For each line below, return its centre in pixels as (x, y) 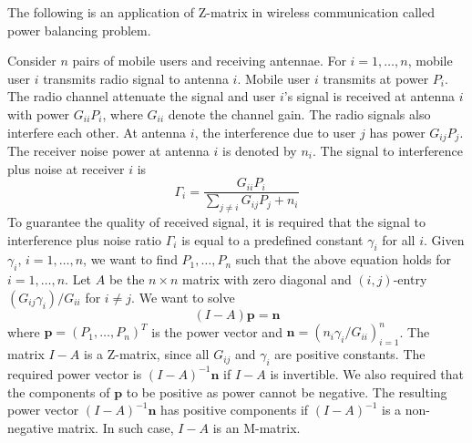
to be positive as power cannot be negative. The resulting (287, 391)
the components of (59, 391)
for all (399, 239)
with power (39, 113)
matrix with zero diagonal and (267, 279)
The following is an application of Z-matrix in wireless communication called (221, 12)
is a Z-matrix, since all (147, 354)
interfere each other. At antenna (97, 132)
